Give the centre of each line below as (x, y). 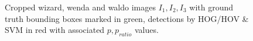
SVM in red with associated (55, 30)
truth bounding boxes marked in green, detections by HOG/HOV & (127, 18)
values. (146, 30)
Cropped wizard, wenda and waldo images (80, 7)
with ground (211, 7)
